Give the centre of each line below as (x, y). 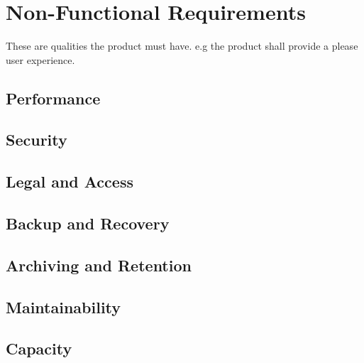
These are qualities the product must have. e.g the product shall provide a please (182, 46)
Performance (53, 98)
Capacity (39, 348)
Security (37, 140)
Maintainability (64, 307)
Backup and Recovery (88, 223)
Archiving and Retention (99, 265)
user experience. (40, 59)
